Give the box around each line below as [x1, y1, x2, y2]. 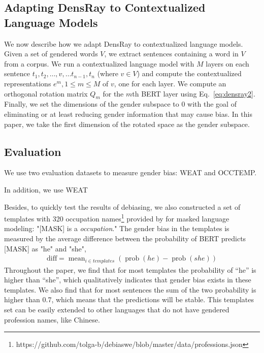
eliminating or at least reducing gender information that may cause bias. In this [4, 108, 252, 119]
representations [4, 78, 51, 88]
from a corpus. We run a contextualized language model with [4, 58, 194, 69]
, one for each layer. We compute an [114, 78, 226, 88]
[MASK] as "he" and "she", [4, 243, 86, 253]
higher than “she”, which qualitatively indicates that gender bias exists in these [4, 274, 251, 285]
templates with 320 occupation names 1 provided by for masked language [4, 212, 229, 223]
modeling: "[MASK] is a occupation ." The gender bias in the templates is [4, 223, 229, 234]
